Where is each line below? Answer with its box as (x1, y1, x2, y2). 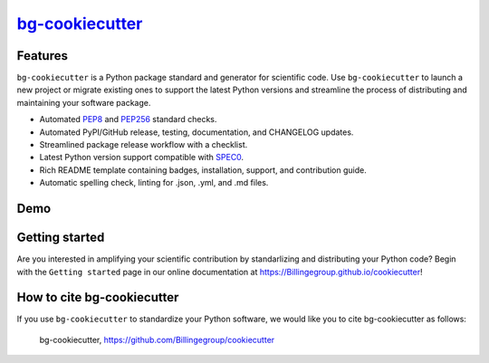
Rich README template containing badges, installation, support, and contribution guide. (39, 164, 367, 176)
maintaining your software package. (16, 97, 151, 108)
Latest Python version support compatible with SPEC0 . (39, 152, 244, 163)
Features (16, 48, 68, 63)
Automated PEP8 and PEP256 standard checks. (39, 114, 217, 125)
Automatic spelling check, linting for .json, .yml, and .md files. (39, 177, 269, 188)
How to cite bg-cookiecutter (16, 290, 179, 305)
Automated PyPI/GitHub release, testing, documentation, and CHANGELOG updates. (39, 127, 354, 138)
